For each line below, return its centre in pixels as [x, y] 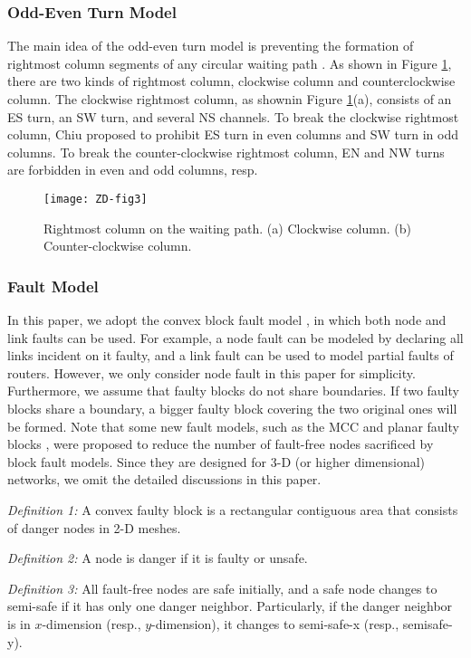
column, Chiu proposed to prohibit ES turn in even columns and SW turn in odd [233, 134]
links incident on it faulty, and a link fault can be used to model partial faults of [231, 355]
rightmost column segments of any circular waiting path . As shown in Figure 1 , [230, 63]
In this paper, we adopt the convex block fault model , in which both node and [227, 320]
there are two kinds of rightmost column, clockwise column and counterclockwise [231, 81]
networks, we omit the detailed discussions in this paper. [164, 479]
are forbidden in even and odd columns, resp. [133, 170]
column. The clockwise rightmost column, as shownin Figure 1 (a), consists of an [230, 99]
